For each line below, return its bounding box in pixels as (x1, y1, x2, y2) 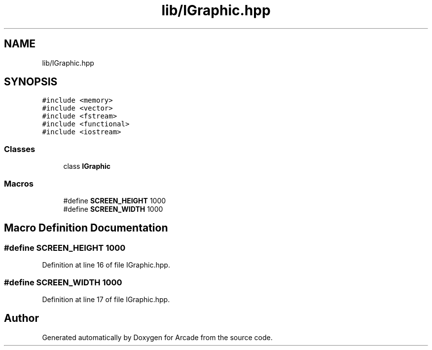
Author (4, 312, 39, 325)
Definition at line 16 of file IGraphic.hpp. (42, 261, 170, 270)
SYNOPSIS (4, 76, 58, 88)
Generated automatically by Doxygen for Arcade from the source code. (42, 333, 273, 342)
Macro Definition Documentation (4, 222, 168, 234)
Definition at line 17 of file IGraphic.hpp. (42, 295, 170, 304)
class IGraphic (63, 162, 111, 171)
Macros (4, 178, 34, 189)
